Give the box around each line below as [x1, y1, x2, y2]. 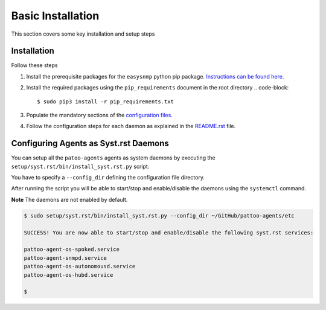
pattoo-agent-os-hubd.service [24, 271, 113, 278]
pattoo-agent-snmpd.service [24, 254, 107, 261]
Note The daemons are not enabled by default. [11, 196, 128, 203]
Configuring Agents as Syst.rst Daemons [11, 138, 169, 149]
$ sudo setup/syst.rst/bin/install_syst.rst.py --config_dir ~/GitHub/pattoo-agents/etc [24, 212, 295, 219]
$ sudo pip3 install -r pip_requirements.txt [37, 98, 174, 105]
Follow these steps [11, 62, 58, 69]
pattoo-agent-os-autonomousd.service [24, 263, 136, 270]
